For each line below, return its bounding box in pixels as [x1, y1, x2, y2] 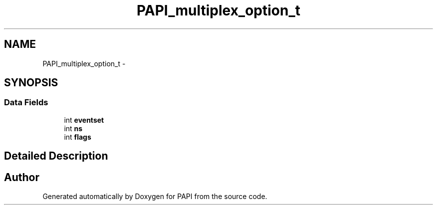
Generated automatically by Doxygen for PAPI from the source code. [42, 192, 267, 201]
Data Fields [4, 97, 48, 108]
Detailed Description [4, 150, 108, 163]
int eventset [64, 115, 104, 124]
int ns [64, 124, 83, 133]
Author [4, 171, 39, 184]
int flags [64, 132, 91, 141]
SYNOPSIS [4, 76, 58, 89]
